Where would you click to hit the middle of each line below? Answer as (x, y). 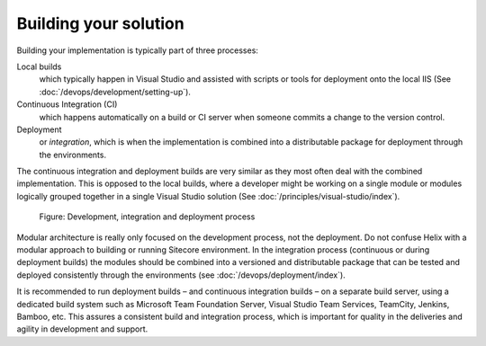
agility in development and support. (82, 329)
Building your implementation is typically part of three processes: (137, 50)
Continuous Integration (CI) (67, 104)
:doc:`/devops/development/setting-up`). (115, 92)
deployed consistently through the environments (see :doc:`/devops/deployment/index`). (181, 275)
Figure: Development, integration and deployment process (147, 217)
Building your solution (100, 23)
